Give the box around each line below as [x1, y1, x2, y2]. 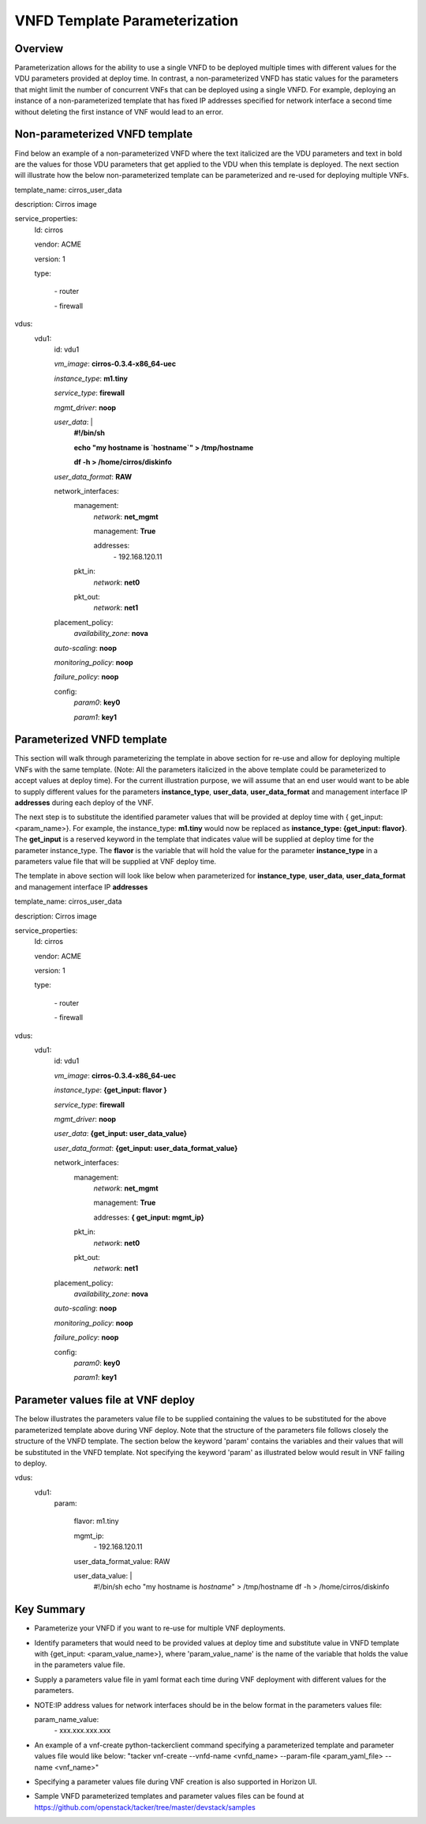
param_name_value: [34, 1715, 99, 1724]
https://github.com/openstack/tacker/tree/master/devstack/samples [34, 1802, 256, 1812]
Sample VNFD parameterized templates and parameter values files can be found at [34, 1792, 305, 1801]
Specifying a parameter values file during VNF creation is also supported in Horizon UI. [34, 1777, 317, 1786]
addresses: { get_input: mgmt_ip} [93, 1213, 205, 1222]
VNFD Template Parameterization [14, 12, 239, 29]
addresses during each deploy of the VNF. [14, 798, 154, 807]
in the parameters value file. [34, 1660, 125, 1670]
